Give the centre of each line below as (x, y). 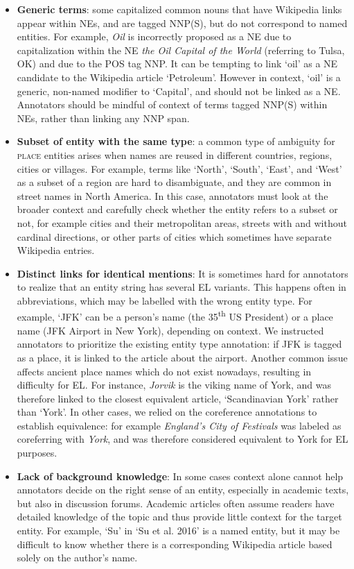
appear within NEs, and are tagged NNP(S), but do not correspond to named (182, 23)
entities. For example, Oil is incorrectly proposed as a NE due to (154, 36)
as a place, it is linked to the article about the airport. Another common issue (182, 357)
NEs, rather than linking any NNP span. (103, 118)
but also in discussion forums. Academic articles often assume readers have (176, 503)
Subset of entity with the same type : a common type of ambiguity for (176, 141)
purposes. (37, 453)
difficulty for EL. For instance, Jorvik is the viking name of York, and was (174, 385)
